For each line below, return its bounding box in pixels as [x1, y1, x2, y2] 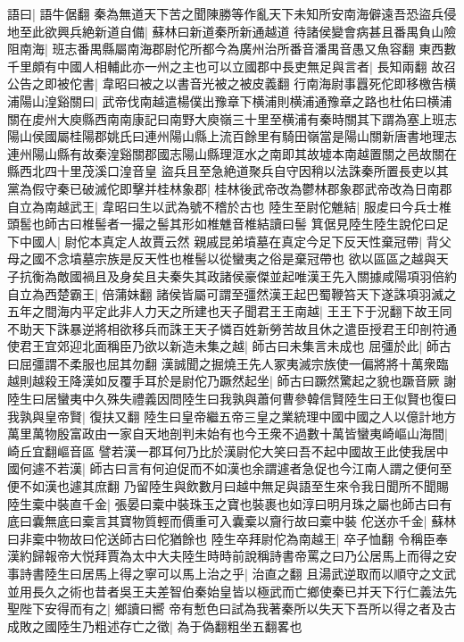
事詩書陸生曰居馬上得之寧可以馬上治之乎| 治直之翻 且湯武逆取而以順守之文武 [7, 564, 457, 582]
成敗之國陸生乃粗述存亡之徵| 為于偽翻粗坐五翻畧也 [7, 616, 302, 635]
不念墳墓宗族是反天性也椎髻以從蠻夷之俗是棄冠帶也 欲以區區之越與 [44, 249, 436, 268]
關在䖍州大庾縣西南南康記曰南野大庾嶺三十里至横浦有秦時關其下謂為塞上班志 [7, 109, 457, 128]
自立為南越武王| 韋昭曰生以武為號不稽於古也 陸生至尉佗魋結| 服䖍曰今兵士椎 [7, 196, 452, 215]
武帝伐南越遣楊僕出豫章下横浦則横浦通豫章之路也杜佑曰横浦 [102, 91, 452, 110]
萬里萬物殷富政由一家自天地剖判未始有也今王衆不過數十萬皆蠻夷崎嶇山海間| [7, 424, 448, 443]
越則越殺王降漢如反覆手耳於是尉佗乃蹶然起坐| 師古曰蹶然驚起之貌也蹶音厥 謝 [7, 371, 457, 390]
